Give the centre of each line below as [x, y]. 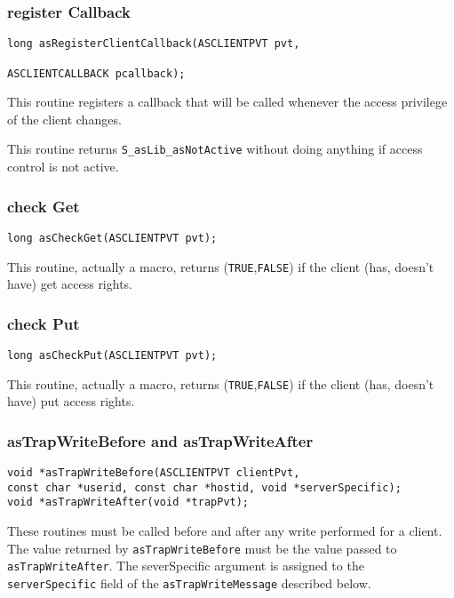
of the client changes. [64, 119]
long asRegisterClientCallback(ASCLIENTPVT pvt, [154, 44]
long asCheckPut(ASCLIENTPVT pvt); [112, 355]
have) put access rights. [71, 401]
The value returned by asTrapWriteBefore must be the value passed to [202, 548]
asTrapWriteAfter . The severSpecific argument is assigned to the [186, 566]
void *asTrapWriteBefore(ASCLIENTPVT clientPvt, [154, 473]
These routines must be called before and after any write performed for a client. [225, 531]
